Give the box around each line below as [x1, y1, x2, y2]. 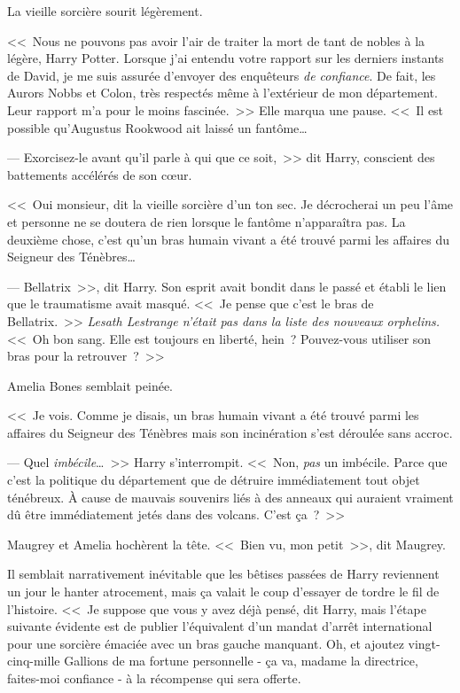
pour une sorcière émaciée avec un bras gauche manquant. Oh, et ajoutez [7, 634, 404, 652]
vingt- [408, 634, 441, 652]
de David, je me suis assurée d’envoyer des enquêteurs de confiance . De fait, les [7, 66, 436, 84]
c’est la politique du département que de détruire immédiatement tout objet [7, 471, 420, 489]
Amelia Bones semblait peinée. [7, 376, 173, 394]
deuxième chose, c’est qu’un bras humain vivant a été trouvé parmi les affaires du [7, 230, 450, 248]
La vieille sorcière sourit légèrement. [7, 2, 203, 19]
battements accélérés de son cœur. [7, 165, 192, 183]
